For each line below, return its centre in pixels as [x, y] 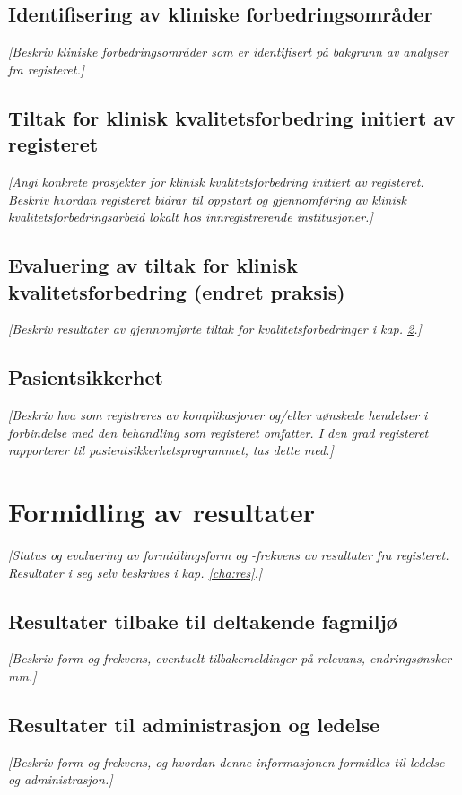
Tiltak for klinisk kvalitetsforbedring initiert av [232, 117]
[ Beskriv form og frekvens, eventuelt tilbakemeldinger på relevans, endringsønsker [230, 658]
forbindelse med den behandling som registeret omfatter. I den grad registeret [218, 432]
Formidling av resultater [161, 512]
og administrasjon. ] [61, 779]
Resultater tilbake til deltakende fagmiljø [203, 620]
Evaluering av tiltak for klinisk [153, 265]
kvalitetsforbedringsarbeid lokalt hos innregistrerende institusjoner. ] [191, 217]
